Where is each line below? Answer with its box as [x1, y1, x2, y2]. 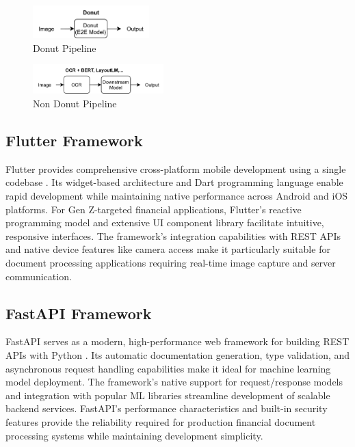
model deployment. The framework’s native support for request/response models [5, 375, 343, 389]
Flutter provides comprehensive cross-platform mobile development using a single [5, 161, 346, 176]
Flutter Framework [5, 130, 143, 151]
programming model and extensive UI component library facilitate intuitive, [5, 215, 324, 230]
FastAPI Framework [5, 302, 152, 323]
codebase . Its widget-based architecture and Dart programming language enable [5, 175, 343, 189]
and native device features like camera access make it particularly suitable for [5, 242, 330, 256]
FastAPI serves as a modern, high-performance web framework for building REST [5, 334, 350, 349]
